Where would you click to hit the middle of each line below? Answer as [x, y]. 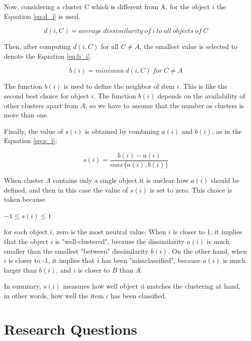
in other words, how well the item [54, 295]
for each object [26, 232]
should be [225, 180]
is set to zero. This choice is [191, 189]
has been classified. [139, 295]
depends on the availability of [201, 95]
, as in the [227, 131]
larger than [20, 269]
